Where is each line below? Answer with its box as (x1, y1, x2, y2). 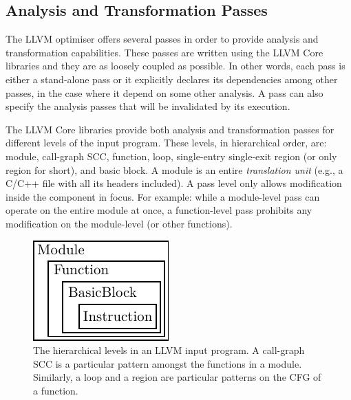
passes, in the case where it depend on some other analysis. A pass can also (6, 85, 323, 100)
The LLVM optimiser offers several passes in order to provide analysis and (6, 32, 319, 46)
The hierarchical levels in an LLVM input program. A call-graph (33, 343, 305, 357)
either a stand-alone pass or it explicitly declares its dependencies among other (6, 71, 338, 86)
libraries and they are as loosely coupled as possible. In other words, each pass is (6, 58, 345, 73)
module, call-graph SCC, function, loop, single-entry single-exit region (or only (6, 148, 337, 163)
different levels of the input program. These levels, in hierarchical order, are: (6, 135, 327, 150)
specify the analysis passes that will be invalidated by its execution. (6, 99, 290, 113)
